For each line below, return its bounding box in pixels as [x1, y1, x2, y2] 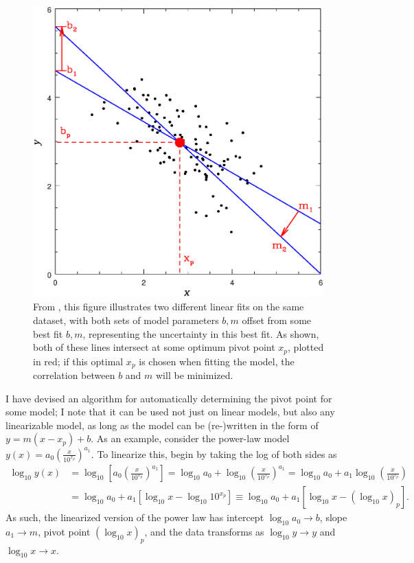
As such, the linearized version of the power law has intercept [5, 510, 264, 525]
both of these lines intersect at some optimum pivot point [33, 340, 275, 354]
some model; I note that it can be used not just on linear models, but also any [5, 404, 335, 419]
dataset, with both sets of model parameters [33, 313, 219, 328]
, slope [319, 510, 347, 525]
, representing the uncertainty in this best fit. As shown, [82, 326, 319, 341]
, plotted [288, 340, 324, 354]
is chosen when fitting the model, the [139, 354, 295, 368]
